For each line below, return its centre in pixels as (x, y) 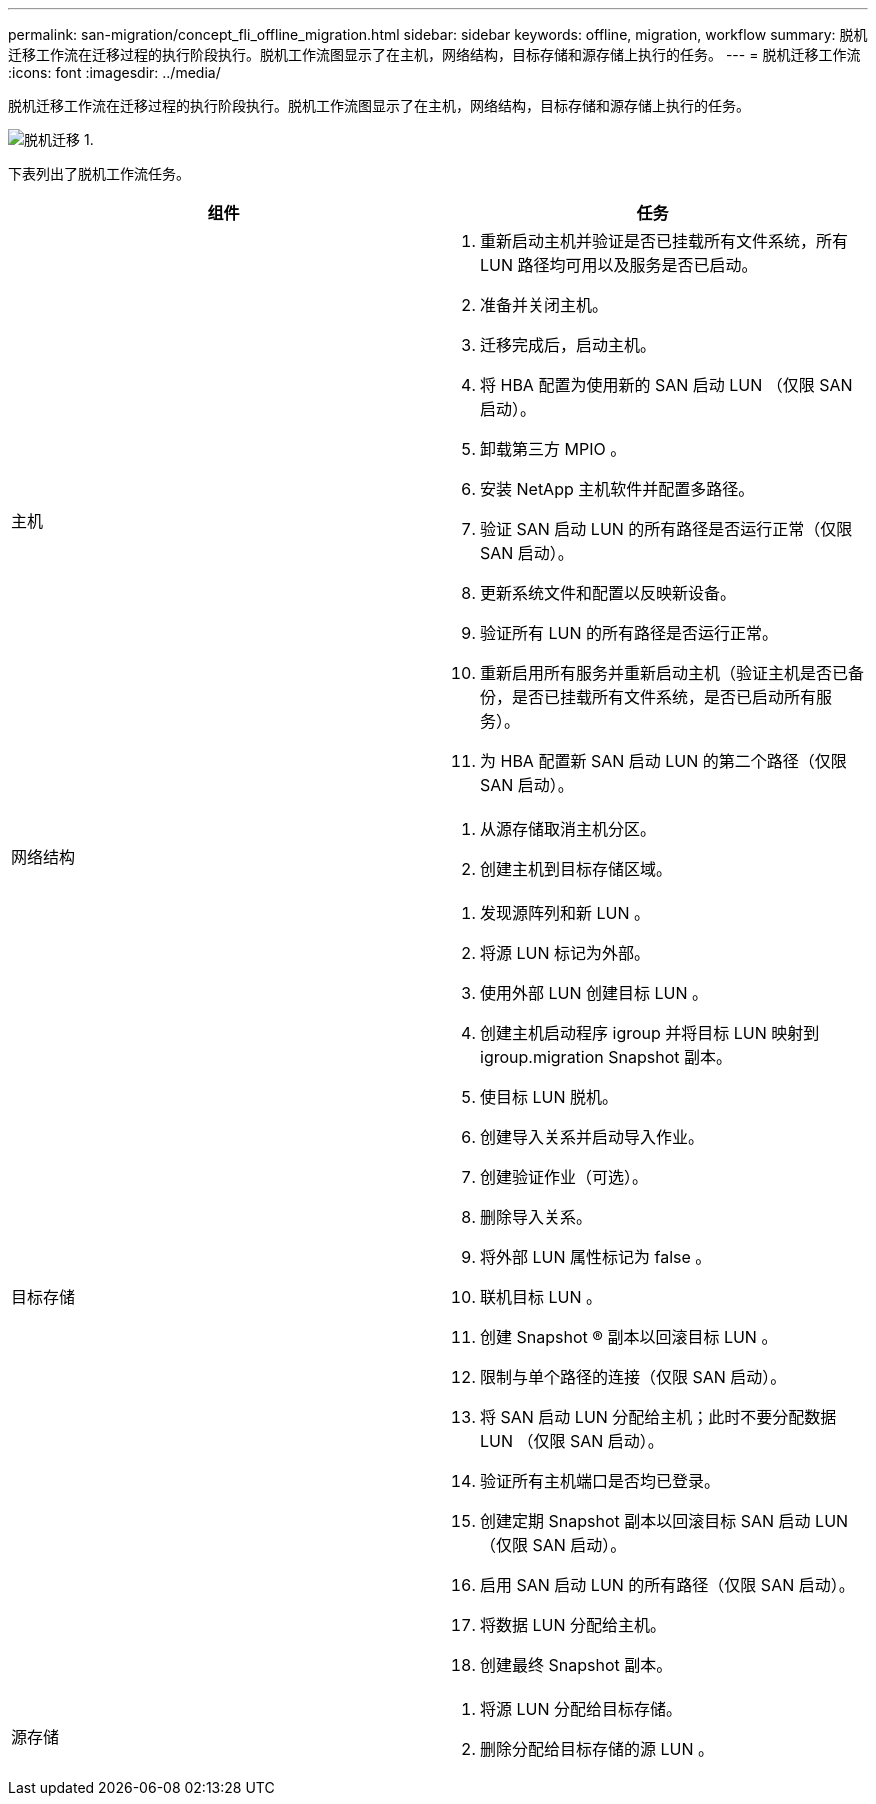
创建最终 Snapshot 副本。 (576, 1665)
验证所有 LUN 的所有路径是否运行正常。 (629, 633)
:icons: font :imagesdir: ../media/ (114, 72)
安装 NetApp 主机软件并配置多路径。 (617, 489)
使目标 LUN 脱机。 (549, 1097)
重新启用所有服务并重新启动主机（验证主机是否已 (664, 673)
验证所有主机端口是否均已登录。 (600, 1481)
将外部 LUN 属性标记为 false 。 (596, 1257)
